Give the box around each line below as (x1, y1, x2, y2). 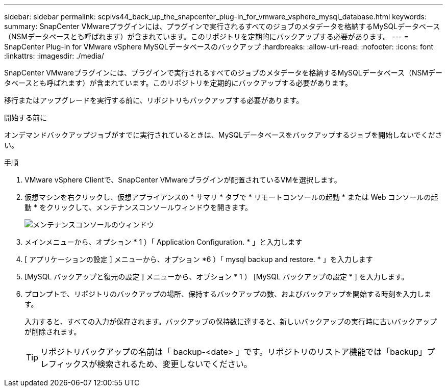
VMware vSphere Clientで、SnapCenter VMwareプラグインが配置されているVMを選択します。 (24, 175, 341, 184)
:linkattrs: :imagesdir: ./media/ (4, 51, 104, 60)
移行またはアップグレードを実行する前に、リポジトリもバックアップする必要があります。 (4, 96, 304, 105)
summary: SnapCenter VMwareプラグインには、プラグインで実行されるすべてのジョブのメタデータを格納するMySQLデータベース (4, 22, 440, 31)
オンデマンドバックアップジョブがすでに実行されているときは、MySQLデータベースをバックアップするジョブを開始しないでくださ (4, 131, 442, 139)
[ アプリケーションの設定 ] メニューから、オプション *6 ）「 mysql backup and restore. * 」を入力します (24, 255, 373, 264)
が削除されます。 (24, 327, 81, 336)
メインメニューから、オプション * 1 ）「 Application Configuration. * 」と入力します (24, 238, 303, 246)
